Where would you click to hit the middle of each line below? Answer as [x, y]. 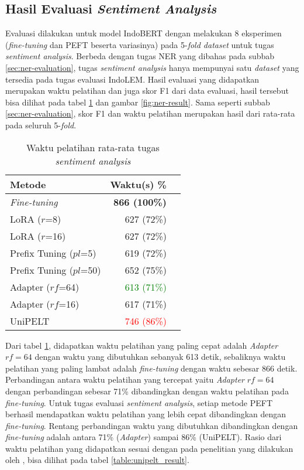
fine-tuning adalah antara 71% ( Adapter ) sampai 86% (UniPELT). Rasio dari [144, 437]
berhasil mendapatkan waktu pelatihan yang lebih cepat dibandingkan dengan [146, 414]
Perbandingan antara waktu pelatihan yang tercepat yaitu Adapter [125, 379]
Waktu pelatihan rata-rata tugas [93, 147]
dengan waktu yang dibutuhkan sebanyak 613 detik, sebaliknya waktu [160, 357]
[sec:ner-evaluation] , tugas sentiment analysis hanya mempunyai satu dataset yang [152, 67]
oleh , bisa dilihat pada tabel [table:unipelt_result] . [97, 460]
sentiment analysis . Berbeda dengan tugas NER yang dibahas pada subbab [140, 56]
